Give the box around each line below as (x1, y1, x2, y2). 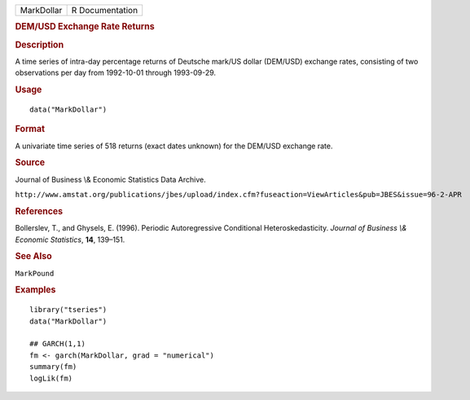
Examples (15, 284, 56, 296)
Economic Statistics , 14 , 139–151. (15, 235, 125, 244)
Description (15, 39, 64, 51)
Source (15, 157, 46, 169)
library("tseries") (29, 305, 108, 314)
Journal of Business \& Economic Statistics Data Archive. (15, 174, 207, 184)
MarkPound (15, 269, 55, 278)
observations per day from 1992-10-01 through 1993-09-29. (15, 68, 216, 77)
